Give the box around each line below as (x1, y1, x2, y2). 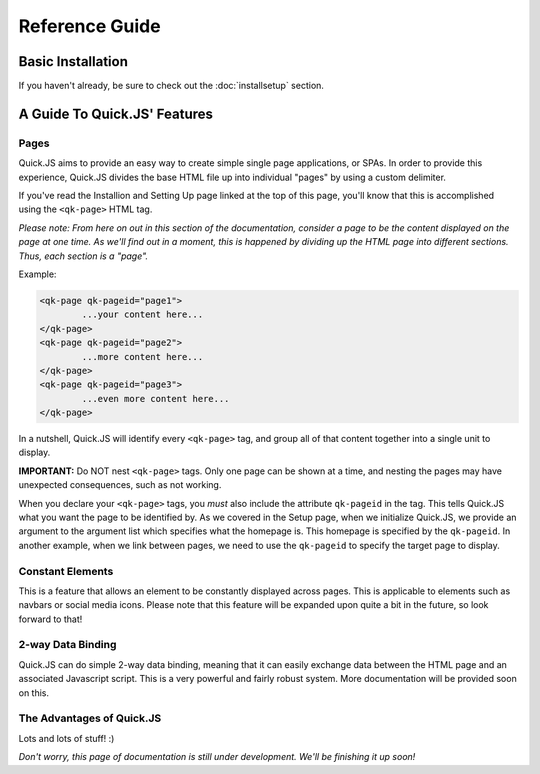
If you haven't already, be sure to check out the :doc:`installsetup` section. (18, 80, 325, 92)
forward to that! (18, 613, 83, 625)
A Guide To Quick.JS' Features (18, 105, 214, 122)
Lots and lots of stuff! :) (18, 732, 115, 744)
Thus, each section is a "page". (18, 250, 149, 262)
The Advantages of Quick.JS (18, 711, 162, 725)
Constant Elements (18, 564, 114, 578)
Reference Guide (18, 15, 161, 37)
